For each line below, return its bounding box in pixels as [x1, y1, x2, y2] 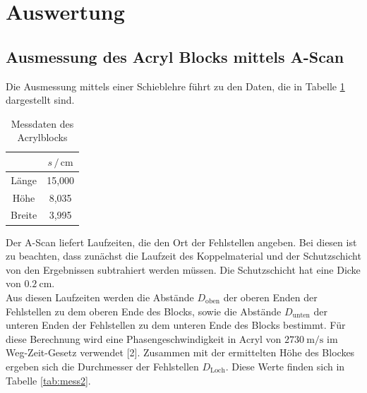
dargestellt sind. [6, 92, 75, 107]
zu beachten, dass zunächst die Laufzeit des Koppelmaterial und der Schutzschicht [6, 248, 361, 263]
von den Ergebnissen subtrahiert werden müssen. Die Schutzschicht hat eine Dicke [6, 262, 361, 277]
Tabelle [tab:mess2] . [6, 373, 91, 387]
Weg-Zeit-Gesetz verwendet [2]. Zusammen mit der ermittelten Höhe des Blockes [6, 345, 355, 360]
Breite [11, 207, 37, 222]
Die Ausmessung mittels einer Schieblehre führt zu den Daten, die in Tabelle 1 [6, 78, 345, 93]
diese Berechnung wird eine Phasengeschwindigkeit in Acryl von [6, 331, 282, 346]
